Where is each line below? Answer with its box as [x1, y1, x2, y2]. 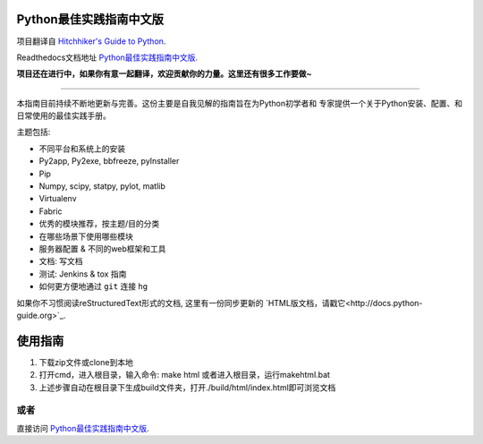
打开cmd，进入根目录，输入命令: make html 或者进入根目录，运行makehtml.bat [38, 370, 331, 380]
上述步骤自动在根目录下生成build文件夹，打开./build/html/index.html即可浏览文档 [38, 381, 336, 393]
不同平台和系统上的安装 [38, 143, 125, 154]
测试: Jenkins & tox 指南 [38, 269, 127, 279]
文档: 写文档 [38, 256, 83, 267]
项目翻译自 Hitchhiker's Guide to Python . [16, 36, 166, 47]
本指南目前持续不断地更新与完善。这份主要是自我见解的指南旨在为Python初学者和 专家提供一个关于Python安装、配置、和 [16, 98, 463, 108]
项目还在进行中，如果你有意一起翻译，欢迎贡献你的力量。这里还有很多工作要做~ [16, 68, 312, 80]
